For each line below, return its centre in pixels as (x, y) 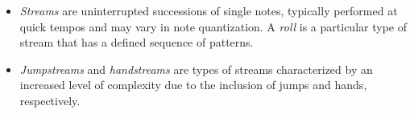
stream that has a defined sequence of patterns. (137, 42)
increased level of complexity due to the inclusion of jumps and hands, (193, 85)
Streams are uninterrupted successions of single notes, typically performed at (209, 10)
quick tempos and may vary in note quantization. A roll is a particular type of (213, 26)
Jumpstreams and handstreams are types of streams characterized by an (196, 69)
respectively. (50, 100)
